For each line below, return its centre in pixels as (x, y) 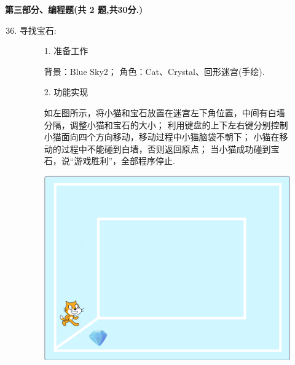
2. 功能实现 (66, 92)
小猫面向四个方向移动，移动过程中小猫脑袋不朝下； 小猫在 (162, 137)
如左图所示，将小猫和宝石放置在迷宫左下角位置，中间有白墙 (164, 112)
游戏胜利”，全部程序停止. (124, 161)
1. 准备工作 (66, 51)
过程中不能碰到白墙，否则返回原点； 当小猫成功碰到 (166, 148)
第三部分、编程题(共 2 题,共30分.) (74, 9)
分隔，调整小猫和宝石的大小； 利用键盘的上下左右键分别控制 (166, 124)
